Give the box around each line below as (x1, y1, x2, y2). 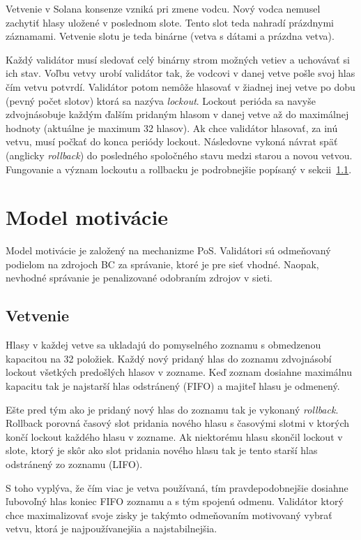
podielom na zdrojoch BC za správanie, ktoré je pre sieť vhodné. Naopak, (6, 256, 319, 271)
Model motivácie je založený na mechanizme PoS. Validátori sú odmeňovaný (6, 243, 331, 258)
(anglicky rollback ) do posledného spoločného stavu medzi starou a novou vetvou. (6, 147, 353, 162)
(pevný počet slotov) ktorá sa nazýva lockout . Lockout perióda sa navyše (6, 93, 316, 108)
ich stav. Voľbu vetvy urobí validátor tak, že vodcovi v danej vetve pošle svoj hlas (6, 66, 355, 80)
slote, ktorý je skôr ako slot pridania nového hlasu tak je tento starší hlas (6, 443, 318, 458)
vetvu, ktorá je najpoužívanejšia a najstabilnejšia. (6, 521, 217, 536)
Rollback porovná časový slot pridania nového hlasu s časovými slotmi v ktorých (6, 416, 350, 430)
